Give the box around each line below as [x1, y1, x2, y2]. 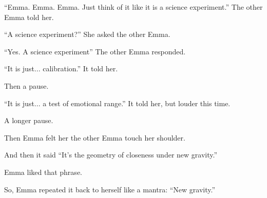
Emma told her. [4, 11, 54, 22]
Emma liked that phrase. [4, 166, 82, 177]
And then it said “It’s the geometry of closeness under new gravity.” [4, 149, 218, 160]
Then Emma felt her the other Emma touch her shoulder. [4, 132, 185, 143]
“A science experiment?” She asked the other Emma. [4, 29, 170, 39]
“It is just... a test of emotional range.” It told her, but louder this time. [4, 97, 231, 108]
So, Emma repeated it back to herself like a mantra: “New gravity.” [4, 184, 216, 194]
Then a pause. [4, 80, 49, 91]
